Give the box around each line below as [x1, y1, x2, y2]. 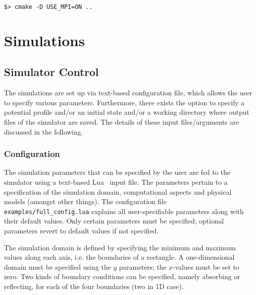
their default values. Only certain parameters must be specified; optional [4, 216, 224, 226]
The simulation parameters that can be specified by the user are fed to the [4, 167, 230, 177]
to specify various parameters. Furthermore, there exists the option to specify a [4, 97, 245, 107]
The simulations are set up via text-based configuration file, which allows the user [4, 87, 253, 98]
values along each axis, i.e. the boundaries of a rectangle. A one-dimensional [4, 252, 235, 262]
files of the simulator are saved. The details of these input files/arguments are [4, 117, 239, 127]
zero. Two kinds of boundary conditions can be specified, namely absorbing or [4, 271, 240, 282]
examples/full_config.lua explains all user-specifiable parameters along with [4, 206, 244, 216]
